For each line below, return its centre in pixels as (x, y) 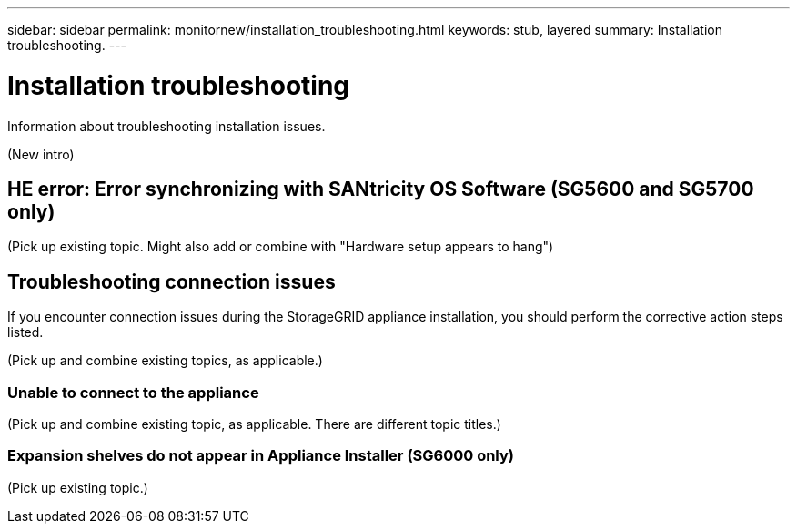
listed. (25, 332)
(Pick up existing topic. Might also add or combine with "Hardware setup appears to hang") (281, 247)
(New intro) (41, 154)
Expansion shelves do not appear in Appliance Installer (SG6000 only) (261, 456)
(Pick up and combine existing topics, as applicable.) (165, 361)
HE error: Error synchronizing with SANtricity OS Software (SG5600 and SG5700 (381, 189)
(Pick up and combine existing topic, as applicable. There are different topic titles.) (254, 424)
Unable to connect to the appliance (133, 392)
